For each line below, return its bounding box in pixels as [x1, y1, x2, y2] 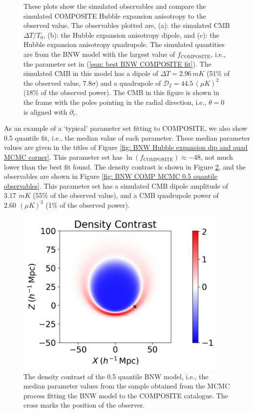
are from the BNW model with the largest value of [23, 49, 175, 59]
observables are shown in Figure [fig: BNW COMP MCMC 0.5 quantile [4, 171, 217, 181]
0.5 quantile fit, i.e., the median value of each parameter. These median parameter [4, 132, 250, 143]
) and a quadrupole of [95, 77, 161, 88]
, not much [200, 151, 233, 162]
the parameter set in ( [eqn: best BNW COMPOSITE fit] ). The [23, 58, 212, 69]
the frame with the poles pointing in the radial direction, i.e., [23, 97, 207, 107]
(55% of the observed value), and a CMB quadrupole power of [33, 190, 219, 200]
